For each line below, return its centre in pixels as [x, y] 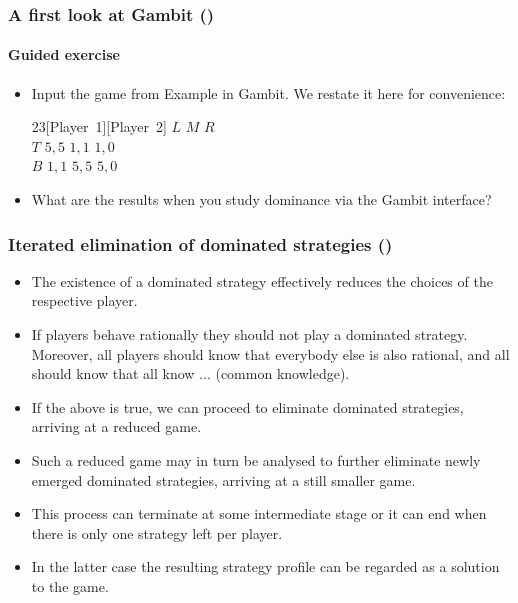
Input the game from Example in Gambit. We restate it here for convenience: [268, 92]
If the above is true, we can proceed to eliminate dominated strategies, [247, 406]
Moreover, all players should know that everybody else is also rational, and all [270, 353]
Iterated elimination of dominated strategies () [200, 243]
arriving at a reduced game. [116, 426]
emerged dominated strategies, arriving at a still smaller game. [223, 479]
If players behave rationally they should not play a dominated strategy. [249, 334]
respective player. [84, 300]
